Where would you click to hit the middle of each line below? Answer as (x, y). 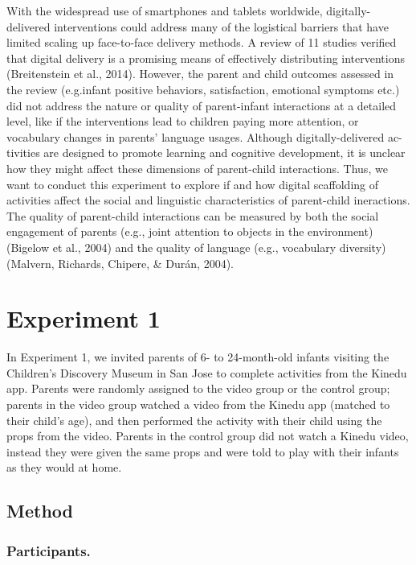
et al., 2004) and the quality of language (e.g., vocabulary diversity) (219, 247)
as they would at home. (64, 467)
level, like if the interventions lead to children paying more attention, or (183, 121)
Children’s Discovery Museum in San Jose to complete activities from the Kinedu (207, 372)
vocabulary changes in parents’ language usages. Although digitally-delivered (196, 136)
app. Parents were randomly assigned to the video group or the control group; (198, 388)
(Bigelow (28, 247)
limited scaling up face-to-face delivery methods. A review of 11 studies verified (202, 42)
